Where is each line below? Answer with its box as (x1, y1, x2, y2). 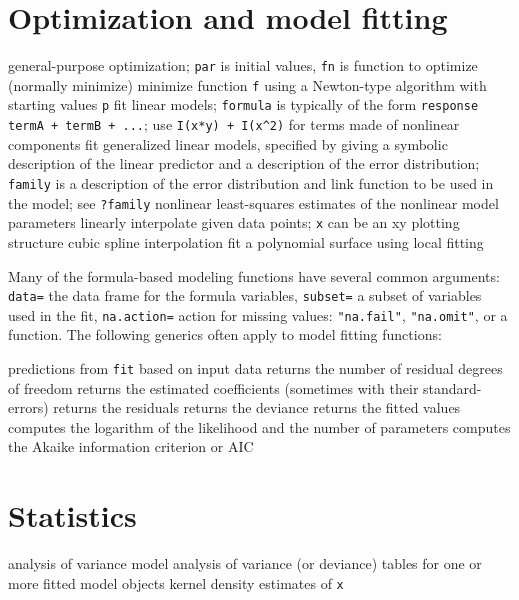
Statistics (8, 495, 137, 536)
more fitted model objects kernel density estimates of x (8, 572, 344, 593)
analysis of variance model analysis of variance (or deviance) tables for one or (8, 553, 482, 574)
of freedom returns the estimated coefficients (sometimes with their (8, 377, 419, 398)
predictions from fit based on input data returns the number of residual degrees (8, 358, 503, 378)
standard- (423, 377, 482, 398)
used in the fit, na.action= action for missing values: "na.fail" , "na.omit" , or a (8, 304, 508, 325)
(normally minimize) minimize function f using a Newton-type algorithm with (8, 74, 487, 95)
